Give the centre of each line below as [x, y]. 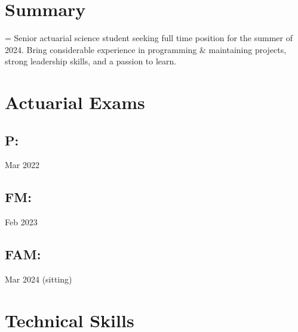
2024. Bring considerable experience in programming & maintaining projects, [146, 49]
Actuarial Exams [75, 102]
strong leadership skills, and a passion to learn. [91, 61]
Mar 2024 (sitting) [39, 279]
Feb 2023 [21, 222]
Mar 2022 [22, 165]
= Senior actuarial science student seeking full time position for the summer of [149, 38]
